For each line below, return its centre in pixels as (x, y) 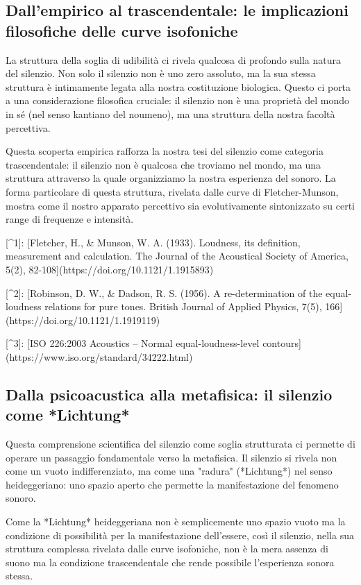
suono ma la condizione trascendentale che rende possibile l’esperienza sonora (170, 562)
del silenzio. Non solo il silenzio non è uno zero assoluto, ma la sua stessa (161, 73)
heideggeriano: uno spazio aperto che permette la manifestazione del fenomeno (172, 484)
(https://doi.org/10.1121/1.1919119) (83, 320)
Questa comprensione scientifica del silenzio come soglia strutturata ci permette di (180, 444)
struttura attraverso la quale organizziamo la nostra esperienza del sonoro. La (171, 178)
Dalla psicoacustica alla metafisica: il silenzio (169, 394)
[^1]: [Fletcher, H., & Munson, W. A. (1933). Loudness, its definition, (153, 242)
